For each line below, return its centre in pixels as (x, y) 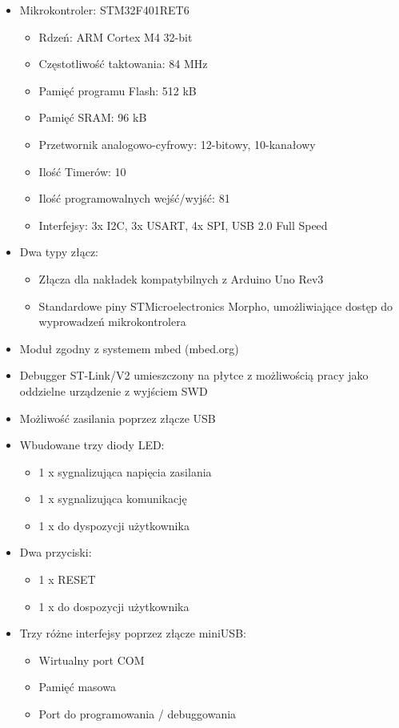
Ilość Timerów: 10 (82, 171)
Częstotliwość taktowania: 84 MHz (123, 64)
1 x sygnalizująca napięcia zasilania (125, 471)
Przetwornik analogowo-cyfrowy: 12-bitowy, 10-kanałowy (177, 144)
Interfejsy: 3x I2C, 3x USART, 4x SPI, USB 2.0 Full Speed (183, 225)
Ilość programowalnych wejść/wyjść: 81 (134, 198)
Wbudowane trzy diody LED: (92, 445)
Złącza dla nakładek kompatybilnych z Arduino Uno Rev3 (181, 278)
